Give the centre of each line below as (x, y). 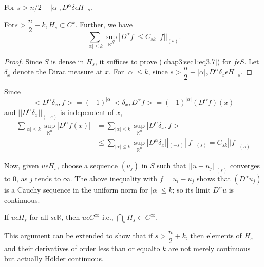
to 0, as (16, 178)
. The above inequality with (114, 178)
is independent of (87, 112)
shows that (214, 178)
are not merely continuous (210, 248)
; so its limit (191, 190)
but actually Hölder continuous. (54, 258)
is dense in (68, 61)
